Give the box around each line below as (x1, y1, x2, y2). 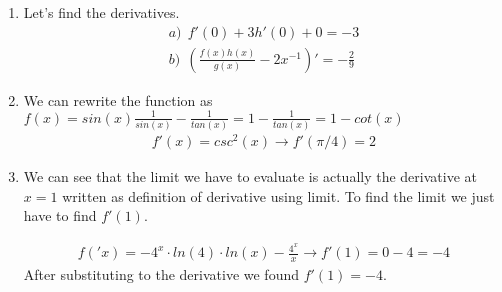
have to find (23, 205, 97, 226)
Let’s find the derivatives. (23, 2, 180, 22)
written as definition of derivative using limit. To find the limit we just (62, 185, 495, 206)
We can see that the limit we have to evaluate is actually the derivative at (23, 166, 477, 187)
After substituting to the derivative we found (23, 263, 299, 284)
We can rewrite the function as (23, 89, 213, 110)
